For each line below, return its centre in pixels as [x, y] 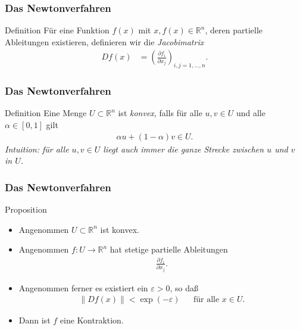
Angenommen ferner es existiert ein [83, 287]
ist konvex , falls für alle [160, 113]
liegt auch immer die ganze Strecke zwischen [184, 149]
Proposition [26, 209]
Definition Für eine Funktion [57, 30]
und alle [251, 113]
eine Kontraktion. [92, 320]
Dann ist [35, 320]
